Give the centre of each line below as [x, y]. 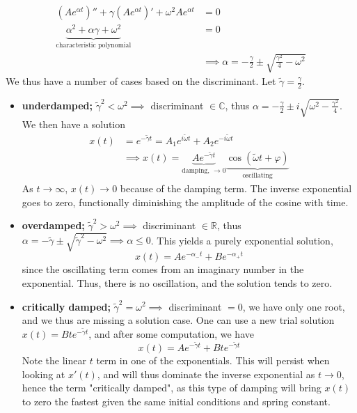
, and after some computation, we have [171, 333]
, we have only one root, [294, 306]
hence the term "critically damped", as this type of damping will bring [172, 388]
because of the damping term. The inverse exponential [236, 188]
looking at [43, 374]
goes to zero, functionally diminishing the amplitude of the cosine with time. [185, 202]
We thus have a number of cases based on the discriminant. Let [141, 81]
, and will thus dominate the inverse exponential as [206, 374]
